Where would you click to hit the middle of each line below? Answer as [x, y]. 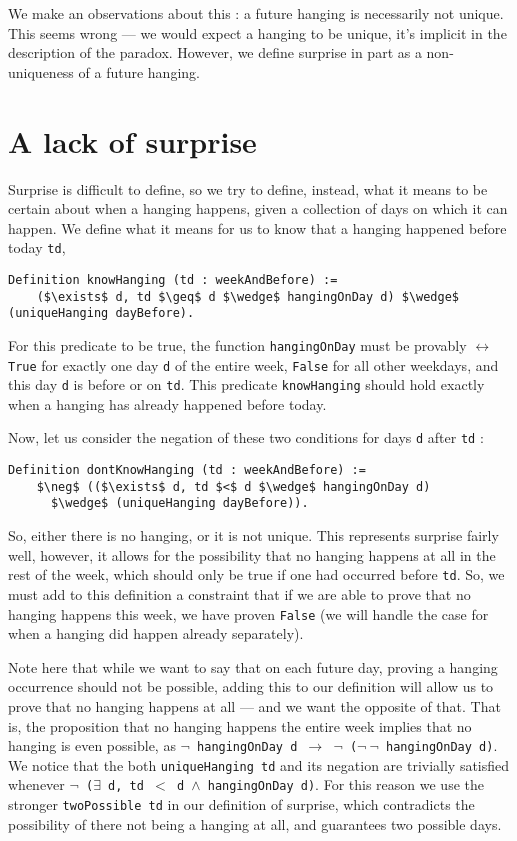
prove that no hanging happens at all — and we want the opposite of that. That [254, 705]
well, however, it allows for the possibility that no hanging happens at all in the [252, 554]
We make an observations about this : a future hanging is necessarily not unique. [256, 13]
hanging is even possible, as [92, 745]
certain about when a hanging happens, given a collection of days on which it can [258, 208]
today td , [37, 247]
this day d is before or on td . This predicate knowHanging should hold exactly [246, 384]
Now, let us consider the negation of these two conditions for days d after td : [246, 437]
